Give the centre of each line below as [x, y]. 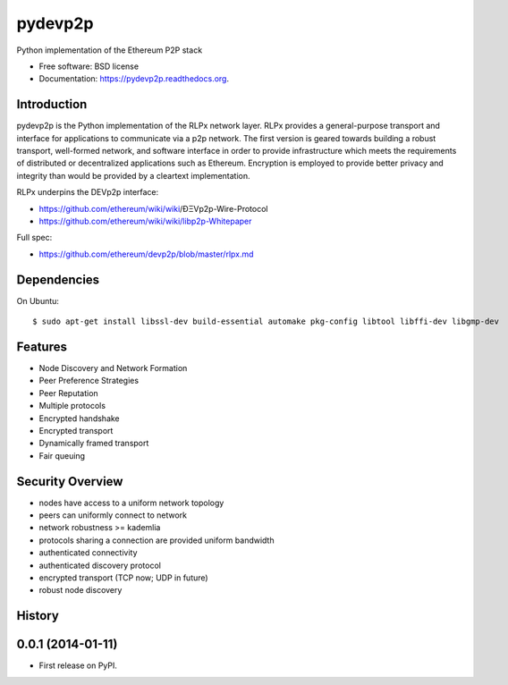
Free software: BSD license [89, 66]
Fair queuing [62, 455]
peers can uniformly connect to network [113, 515]
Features [42, 347]
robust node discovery [80, 590]
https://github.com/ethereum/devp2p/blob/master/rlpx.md [146, 254]
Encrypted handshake [79, 418]
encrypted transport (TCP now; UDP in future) [124, 578]
